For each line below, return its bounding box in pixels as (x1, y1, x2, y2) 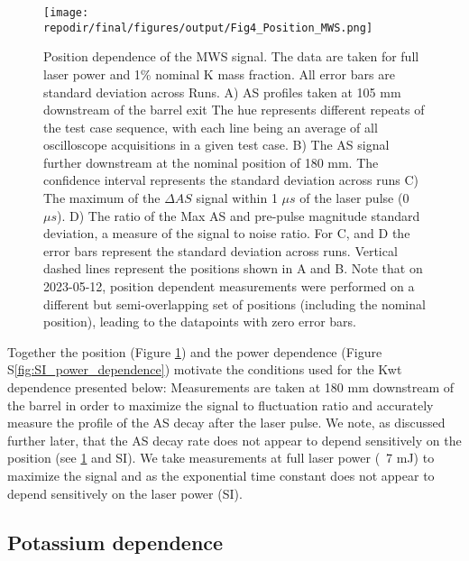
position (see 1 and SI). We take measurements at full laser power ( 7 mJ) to (7, 448, 435, 467)
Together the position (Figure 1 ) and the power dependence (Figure (7, 342, 382, 361)
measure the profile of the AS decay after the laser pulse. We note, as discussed (7, 413, 446, 432)
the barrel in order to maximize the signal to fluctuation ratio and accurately (7, 395, 434, 414)
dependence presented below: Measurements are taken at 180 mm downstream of (7, 378, 455, 396)
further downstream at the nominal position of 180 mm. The (43, 152, 379, 171)
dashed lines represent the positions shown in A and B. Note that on (43, 259, 423, 278)
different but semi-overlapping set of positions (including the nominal (43, 294, 426, 313)
